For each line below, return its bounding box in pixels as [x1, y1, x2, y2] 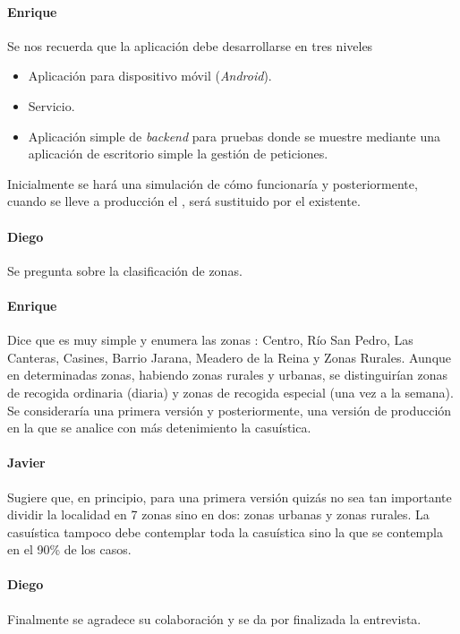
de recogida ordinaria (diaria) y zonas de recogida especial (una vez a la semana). [7, 382, 454, 401]
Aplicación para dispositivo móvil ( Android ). [28, 66, 272, 85]
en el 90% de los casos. [7, 540, 132, 559]
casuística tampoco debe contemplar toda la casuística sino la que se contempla [7, 522, 443, 541]
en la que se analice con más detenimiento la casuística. [7, 418, 311, 437]
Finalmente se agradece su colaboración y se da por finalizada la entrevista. [7, 609, 422, 628]
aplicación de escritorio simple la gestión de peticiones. [28, 144, 328, 163]
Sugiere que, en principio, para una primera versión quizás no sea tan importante [7, 487, 452, 506]
